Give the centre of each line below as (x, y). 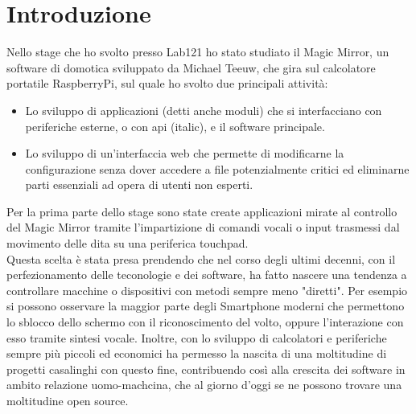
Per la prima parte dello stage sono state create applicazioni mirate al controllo (202, 211)
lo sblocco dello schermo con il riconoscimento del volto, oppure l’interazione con (205, 322)
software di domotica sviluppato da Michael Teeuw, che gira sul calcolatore (191, 67)
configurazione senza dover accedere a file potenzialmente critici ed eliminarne (217, 168)
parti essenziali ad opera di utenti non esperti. (139, 184)
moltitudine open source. (68, 400)
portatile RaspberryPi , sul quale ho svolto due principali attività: (167, 83)
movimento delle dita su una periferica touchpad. (128, 243)
